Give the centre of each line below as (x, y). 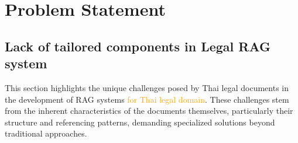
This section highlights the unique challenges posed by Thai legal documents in (147, 87)
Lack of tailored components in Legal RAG (138, 46)
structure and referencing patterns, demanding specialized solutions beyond (140, 122)
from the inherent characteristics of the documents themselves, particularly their (149, 111)
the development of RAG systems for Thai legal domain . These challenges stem (147, 99)
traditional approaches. (46, 133)
